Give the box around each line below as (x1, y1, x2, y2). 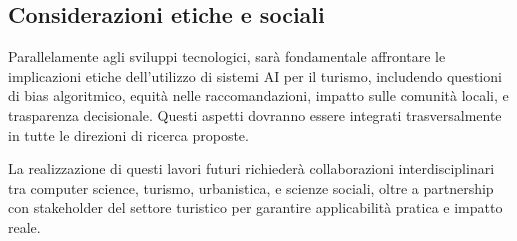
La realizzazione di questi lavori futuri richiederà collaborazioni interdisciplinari (8, 158, 495, 179)
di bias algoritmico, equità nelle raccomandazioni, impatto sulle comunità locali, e (8, 85, 509, 106)
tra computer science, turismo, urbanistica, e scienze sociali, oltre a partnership (8, 177, 494, 198)
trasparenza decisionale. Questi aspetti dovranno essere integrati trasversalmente (8, 104, 502, 125)
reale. (8, 216, 41, 237)
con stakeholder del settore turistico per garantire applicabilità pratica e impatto (8, 197, 503, 218)
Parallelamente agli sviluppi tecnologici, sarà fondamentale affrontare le (8, 46, 446, 67)
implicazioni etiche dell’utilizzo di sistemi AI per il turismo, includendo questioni (8, 65, 502, 86)
